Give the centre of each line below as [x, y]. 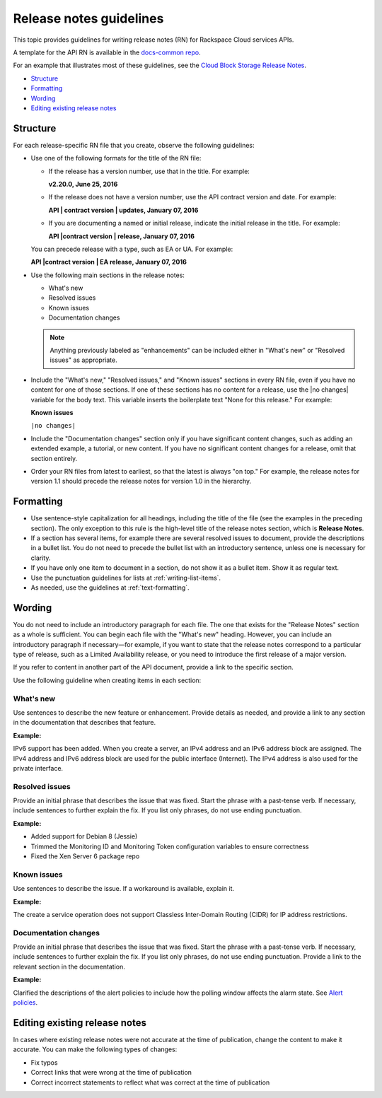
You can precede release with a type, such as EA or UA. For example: [132, 249]
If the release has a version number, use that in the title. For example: [149, 171]
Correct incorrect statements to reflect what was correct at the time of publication [150, 1082]
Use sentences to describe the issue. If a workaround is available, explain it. [124, 889]
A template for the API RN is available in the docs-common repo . [107, 52]
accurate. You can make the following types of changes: [95, 1049]
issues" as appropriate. [83, 360]
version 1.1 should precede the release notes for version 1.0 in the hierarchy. [141, 481]
